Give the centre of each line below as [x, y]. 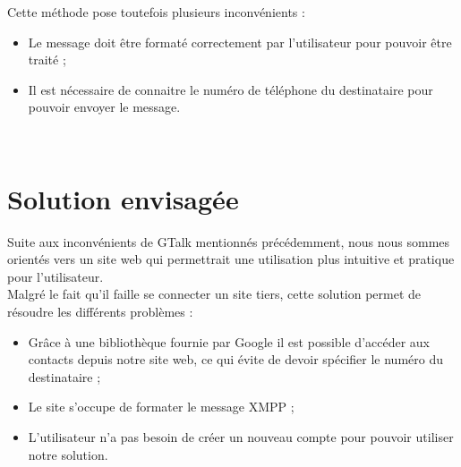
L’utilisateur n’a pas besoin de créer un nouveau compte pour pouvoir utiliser [241, 437]
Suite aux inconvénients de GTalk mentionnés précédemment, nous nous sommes [229, 241]
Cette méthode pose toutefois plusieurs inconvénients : [156, 12]
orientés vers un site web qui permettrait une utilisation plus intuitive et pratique [231, 259]
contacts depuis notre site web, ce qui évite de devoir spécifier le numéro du [235, 359]
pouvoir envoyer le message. [104, 107]
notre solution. [68, 454]
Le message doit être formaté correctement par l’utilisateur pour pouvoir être [240, 42]
